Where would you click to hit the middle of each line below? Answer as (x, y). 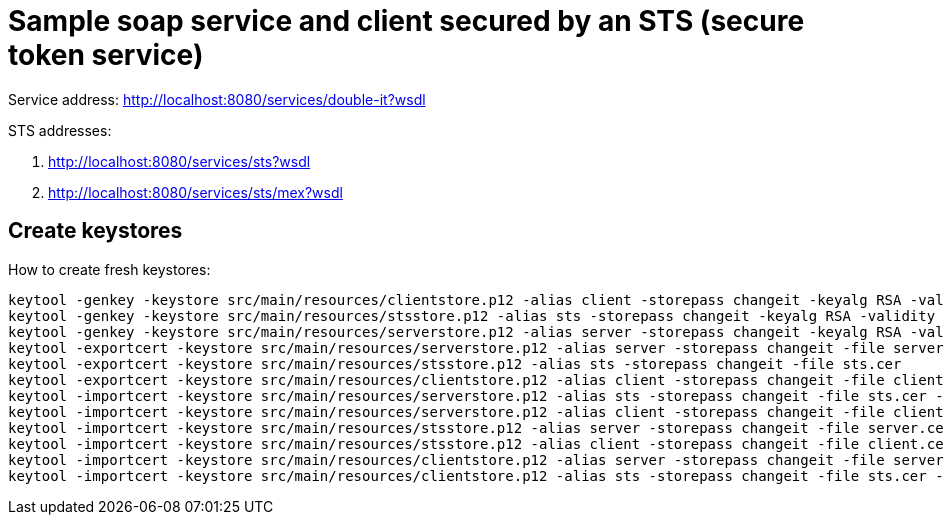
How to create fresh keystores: (109, 269)
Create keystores (95, 231)
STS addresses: (60, 130)
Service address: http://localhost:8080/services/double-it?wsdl (217, 99)
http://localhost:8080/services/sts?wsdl (179, 161)
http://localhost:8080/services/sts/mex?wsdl (195, 192)
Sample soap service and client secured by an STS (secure (406, 21)
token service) (106, 55)
